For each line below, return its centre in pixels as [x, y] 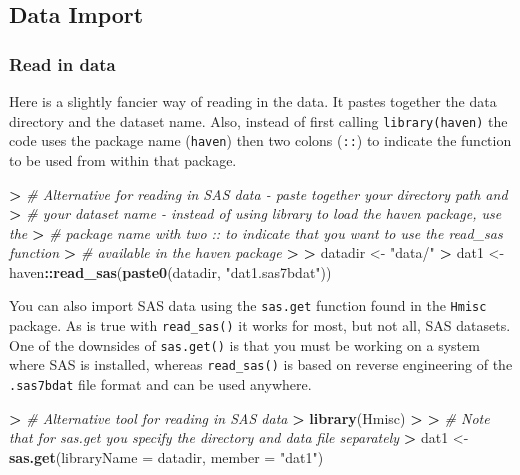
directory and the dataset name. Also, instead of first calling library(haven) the [258, 120]
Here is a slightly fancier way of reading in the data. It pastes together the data [253, 101]
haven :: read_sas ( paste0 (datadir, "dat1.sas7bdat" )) [170, 271]
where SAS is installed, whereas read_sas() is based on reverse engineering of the [261, 364]
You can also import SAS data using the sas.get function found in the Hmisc [248, 305]
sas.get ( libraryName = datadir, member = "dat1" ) [166, 456]
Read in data [62, 63]
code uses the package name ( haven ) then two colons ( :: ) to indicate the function [260, 140]
